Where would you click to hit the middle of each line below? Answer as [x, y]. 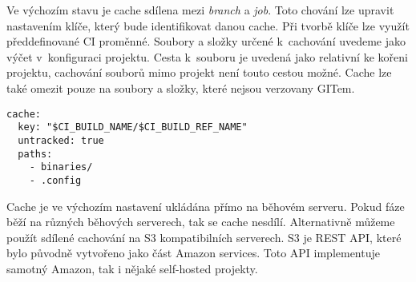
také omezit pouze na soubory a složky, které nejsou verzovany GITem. [181, 87]
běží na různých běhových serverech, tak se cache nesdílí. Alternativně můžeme [201, 222]
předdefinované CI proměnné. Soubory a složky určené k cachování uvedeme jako [206, 41]
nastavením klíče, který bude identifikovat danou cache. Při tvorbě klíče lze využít [208, 25]
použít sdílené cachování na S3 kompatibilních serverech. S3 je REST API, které [204, 237]
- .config [55, 180]
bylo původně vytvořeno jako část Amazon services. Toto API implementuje [193, 253]
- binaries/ [61, 167]
